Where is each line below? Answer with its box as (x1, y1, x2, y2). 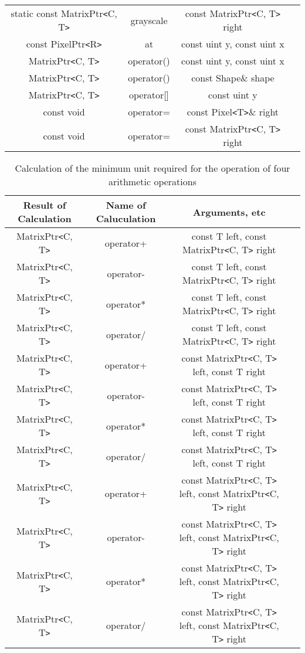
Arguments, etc (192, 205, 266, 219)
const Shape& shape (191, 71, 274, 84)
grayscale (130, 13, 168, 27)
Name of (106, 198, 146, 212)
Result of (23, 198, 66, 212)
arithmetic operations (109, 175, 196, 188)
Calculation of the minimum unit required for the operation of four (15, 161, 290, 175)
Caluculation (96, 212, 156, 225)
